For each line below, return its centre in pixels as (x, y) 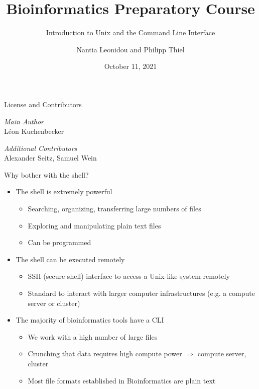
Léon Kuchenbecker (34, 131)
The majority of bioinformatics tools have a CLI (90, 320)
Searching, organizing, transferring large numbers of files (114, 209)
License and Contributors (43, 104)
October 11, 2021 (131, 66)
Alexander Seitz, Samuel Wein (50, 158)
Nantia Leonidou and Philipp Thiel (131, 49)
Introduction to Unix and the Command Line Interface (131, 32)
